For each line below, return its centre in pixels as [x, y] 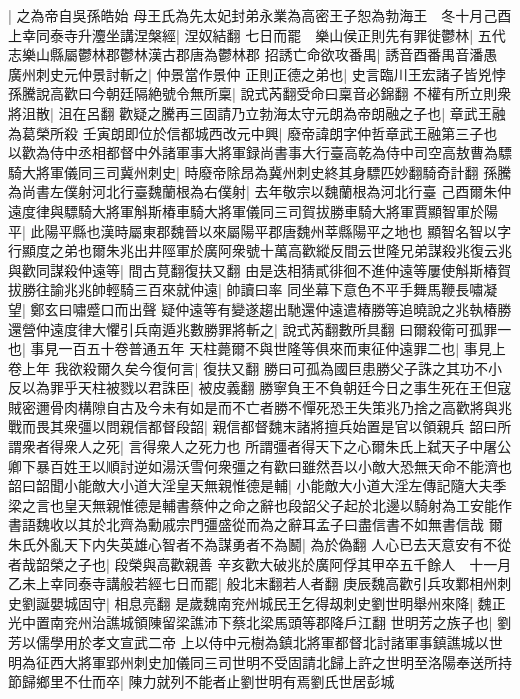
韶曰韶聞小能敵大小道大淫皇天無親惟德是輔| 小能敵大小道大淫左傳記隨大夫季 [257, 485]
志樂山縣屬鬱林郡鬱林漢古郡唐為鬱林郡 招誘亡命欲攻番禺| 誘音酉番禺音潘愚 [253, 54]
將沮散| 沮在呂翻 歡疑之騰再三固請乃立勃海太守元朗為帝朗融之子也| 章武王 [250, 112]
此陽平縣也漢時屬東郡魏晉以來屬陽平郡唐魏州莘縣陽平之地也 [226, 230]
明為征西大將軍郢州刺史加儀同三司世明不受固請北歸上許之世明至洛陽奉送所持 [260, 661]
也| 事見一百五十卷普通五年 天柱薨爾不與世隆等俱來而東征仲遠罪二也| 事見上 [257, 348]
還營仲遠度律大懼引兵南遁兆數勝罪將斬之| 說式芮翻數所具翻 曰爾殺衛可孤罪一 [260, 328]
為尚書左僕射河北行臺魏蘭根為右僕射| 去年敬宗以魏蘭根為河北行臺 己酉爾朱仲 [260, 191]
